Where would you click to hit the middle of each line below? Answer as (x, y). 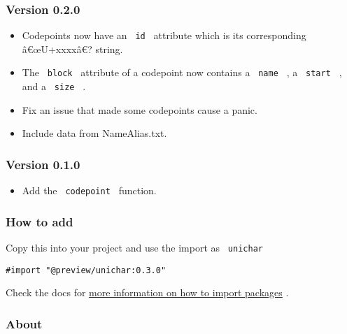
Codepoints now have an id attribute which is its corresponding (164, 35)
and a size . (54, 86)
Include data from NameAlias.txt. (94, 133)
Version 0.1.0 (43, 164)
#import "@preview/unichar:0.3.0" (86, 270)
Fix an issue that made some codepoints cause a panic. (140, 109)
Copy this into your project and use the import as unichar (134, 248)
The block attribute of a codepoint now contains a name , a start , (182, 72)
